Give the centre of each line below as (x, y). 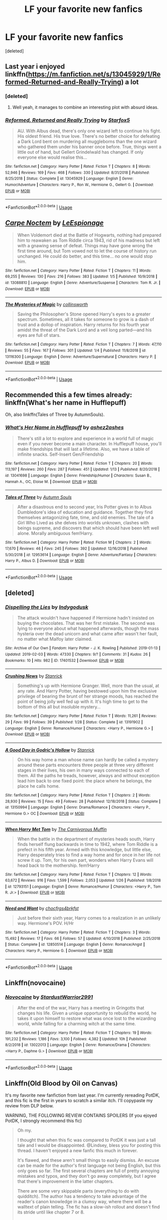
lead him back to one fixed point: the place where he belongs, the (84, 781)
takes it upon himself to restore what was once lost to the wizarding (87, 1018)
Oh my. (25, 1130)
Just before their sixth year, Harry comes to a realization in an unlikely (89, 918)
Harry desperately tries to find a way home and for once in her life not (89, 855)
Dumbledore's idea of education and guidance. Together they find (85, 512)
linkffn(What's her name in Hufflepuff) (66, 402)
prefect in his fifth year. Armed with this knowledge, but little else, (84, 849)
